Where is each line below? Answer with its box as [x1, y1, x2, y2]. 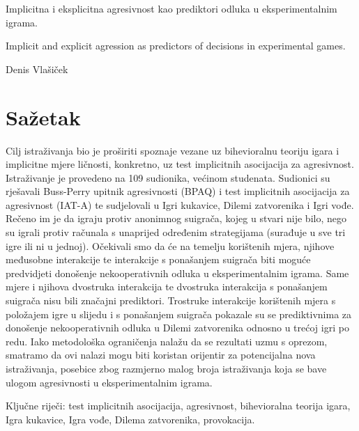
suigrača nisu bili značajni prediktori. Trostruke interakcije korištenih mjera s [6, 293, 336, 308]
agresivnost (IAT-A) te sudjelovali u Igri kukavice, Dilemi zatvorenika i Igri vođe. [6, 197, 354, 212]
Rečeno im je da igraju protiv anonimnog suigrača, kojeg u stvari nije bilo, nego [6, 211, 346, 226]
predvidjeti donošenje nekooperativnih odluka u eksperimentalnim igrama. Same [6, 265, 349, 280]
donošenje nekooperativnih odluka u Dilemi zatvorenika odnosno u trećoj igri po [6, 320, 349, 335]
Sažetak [6, 102, 81, 131]
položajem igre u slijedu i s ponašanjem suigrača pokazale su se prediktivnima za [6, 306, 352, 321]
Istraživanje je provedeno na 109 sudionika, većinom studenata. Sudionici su [6, 170, 330, 185]
